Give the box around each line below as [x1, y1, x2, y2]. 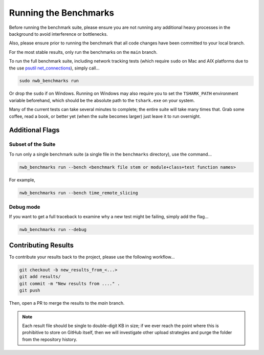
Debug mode [9, 203, 41, 210]
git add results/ [19, 274, 61, 280]
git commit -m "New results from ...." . [19, 281, 120, 286]
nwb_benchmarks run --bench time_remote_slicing [19, 190, 138, 196]
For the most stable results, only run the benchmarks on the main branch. [9, 49, 158, 55]
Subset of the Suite [9, 141, 56, 148]
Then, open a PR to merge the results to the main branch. [9, 300, 125, 306]
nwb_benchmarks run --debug [19, 227, 87, 232]
